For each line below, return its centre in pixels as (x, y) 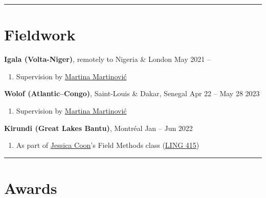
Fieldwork (40, 35)
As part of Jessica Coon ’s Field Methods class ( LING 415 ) (108, 145)
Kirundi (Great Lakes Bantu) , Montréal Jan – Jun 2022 (98, 128)
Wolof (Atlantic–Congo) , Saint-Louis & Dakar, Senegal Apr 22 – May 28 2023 (132, 93)
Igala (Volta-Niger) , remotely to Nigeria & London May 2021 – (107, 59)
